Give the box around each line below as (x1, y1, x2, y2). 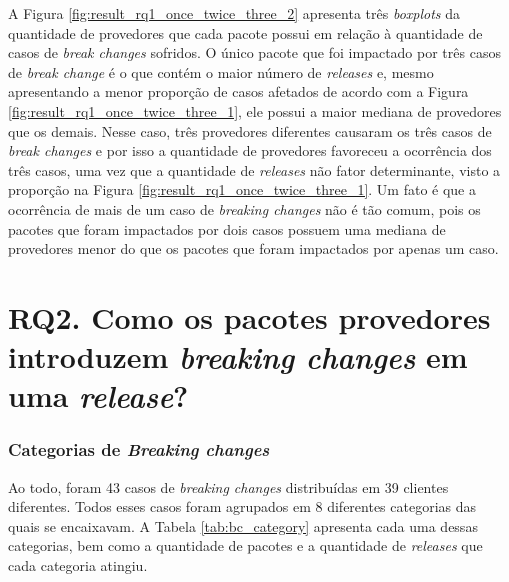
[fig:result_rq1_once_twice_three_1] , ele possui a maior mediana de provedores (8, 100, 502, 121)
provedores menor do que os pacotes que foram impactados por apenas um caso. (8, 238, 499, 259)
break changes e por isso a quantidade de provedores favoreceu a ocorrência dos (8, 140, 492, 161)
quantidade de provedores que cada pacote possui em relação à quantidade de (8, 22, 483, 43)
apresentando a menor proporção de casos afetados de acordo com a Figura (8, 81, 469, 102)
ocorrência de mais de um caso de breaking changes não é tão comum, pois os (8, 198, 481, 219)
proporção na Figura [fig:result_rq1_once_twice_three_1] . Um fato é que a (8, 179, 476, 200)
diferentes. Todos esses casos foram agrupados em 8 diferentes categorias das (8, 496, 477, 517)
